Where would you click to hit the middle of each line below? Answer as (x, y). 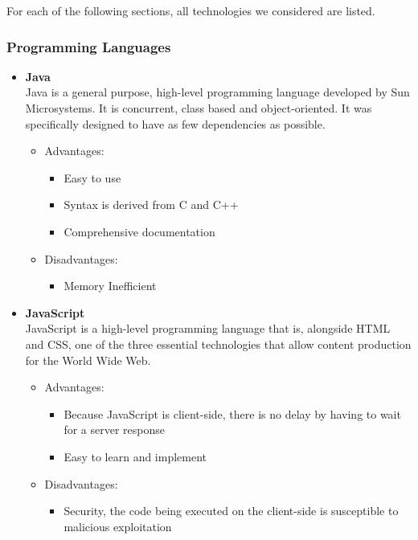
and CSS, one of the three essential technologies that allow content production (218, 344)
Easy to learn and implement (135, 456)
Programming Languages (89, 46)
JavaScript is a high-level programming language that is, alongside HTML (208, 328)
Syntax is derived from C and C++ (151, 205)
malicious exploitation (118, 526)
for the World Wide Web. (88, 360)
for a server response (114, 430)
